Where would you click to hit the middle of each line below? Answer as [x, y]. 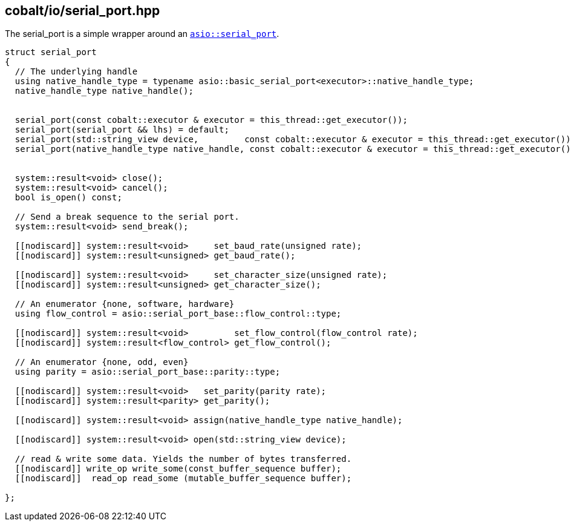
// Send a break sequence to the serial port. [127, 217]
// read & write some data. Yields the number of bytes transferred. [183, 459]
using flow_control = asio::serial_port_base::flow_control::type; [178, 314]
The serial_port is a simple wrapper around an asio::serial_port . [142, 34]
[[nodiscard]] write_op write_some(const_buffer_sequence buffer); [178, 469]
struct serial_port [51, 52]
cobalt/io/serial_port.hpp [83, 11]
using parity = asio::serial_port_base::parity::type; [148, 372]
